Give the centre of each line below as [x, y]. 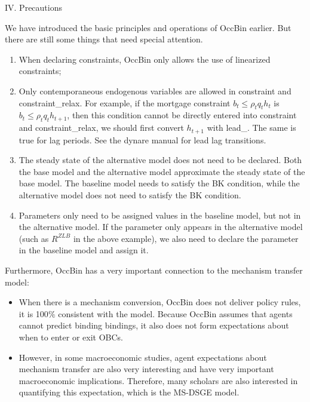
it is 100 [33, 313]
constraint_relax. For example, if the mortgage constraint [125, 102]
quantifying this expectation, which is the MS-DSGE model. [129, 392]
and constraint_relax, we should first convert [101, 128]
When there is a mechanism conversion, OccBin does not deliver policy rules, [160, 302]
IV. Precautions [33, 7]
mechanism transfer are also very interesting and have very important [146, 369]
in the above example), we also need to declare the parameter [186, 238]
